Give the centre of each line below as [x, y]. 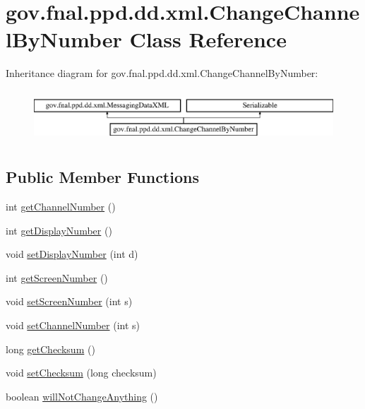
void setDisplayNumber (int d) [72, 254]
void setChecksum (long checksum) [81, 373]
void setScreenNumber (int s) [69, 301]
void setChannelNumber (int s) [73, 325]
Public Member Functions [102, 177]
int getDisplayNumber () [59, 230]
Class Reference [208, 39]
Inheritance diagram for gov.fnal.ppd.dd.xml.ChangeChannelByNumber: [162, 73]
